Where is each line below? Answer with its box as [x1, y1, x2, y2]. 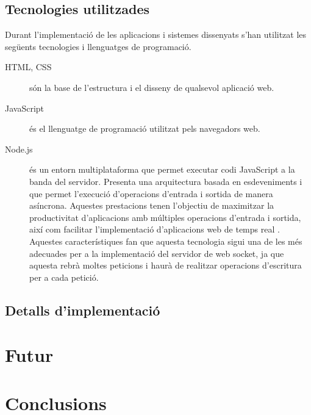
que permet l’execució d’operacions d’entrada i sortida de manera [29, 187, 273, 200]
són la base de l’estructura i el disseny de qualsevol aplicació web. [29, 81, 274, 93]
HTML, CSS [5, 60, 52, 73]
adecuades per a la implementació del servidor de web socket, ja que [29, 247, 284, 259]
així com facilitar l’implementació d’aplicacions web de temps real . [29, 223, 280, 236]
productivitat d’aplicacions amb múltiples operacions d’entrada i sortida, [29, 211, 301, 223]
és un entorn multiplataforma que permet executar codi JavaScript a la [29, 163, 295, 176]
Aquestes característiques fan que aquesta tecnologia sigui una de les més [29, 234, 302, 247]
